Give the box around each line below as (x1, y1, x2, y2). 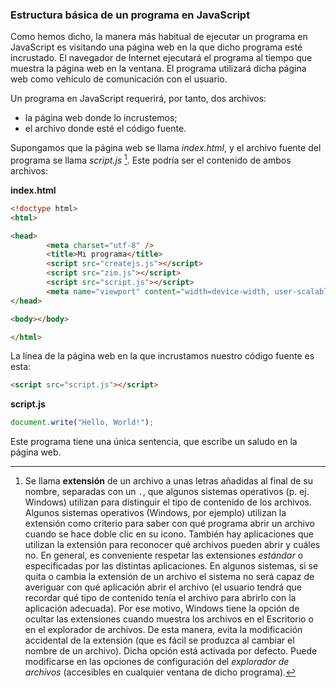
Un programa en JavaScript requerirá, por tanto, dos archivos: (10, 93, 267, 105)
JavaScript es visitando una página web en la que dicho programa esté (10, 41, 303, 53)
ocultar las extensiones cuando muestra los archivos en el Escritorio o (24, 613, 314, 625)
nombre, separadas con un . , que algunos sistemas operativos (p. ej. (24, 486, 310, 498)
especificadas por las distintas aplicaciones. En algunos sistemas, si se (24, 560, 319, 572)
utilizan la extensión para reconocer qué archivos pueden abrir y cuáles (24, 539, 321, 551)
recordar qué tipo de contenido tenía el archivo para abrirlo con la (24, 592, 297, 604)
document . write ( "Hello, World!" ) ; (10, 418, 155, 428)
